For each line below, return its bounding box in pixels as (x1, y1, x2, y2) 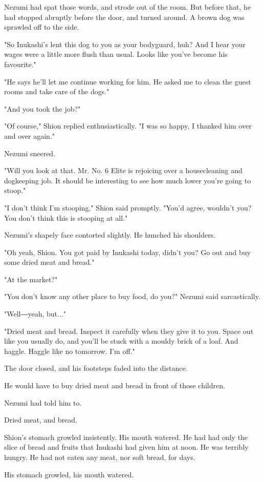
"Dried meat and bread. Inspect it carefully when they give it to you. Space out (4, 325, 254, 336)
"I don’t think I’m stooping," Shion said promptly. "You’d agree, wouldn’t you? (4, 202, 252, 213)
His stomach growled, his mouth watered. (4, 469, 134, 479)
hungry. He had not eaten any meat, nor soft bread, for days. (4, 452, 195, 462)
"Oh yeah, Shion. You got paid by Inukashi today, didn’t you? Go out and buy (4, 246, 251, 257)
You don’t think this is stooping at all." (4, 212, 128, 223)
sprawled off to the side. (4, 22, 79, 32)
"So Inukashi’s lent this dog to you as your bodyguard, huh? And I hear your (4, 38, 246, 49)
